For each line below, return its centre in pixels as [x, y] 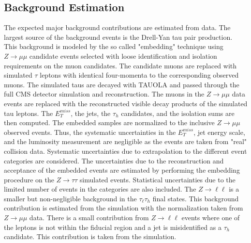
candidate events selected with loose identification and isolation [123, 56]
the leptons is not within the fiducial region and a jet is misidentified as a [113, 227]
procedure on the [29, 179]
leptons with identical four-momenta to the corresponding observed [139, 75]
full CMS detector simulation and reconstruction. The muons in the [104, 94]
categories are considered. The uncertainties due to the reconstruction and [114, 160]
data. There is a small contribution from [89, 218]
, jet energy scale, [219, 132]
